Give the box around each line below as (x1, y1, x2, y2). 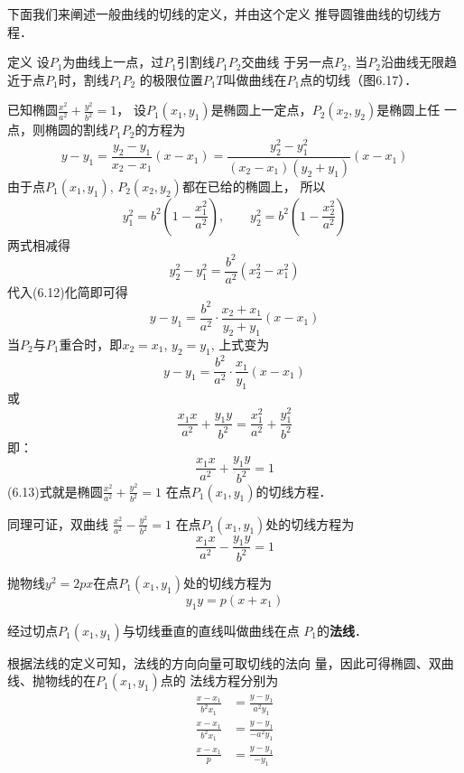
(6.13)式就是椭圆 (7, 481, 103, 500)
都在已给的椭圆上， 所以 (181, 176, 326, 195)
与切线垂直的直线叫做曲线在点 (122, 620, 300, 639)
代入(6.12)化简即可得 (7, 282, 128, 301)
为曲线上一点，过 (62, 52, 164, 71)
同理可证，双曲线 (7, 514, 108, 533)
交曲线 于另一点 (241, 52, 335, 71)
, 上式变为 (210, 334, 270, 353)
